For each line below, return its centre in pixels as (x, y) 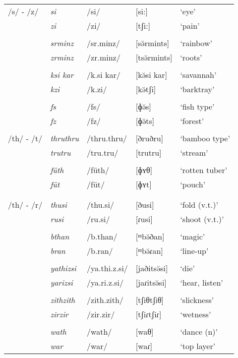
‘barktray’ (197, 89)
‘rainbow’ (196, 43)
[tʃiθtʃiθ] (150, 300)
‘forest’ (192, 121)
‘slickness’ (197, 300)
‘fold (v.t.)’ (199, 205)
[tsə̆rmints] (154, 57)
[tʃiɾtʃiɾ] (149, 314)
